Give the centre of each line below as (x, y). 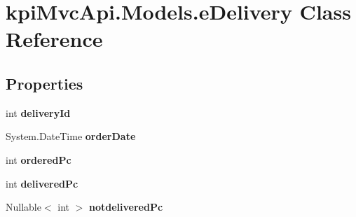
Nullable (23, 207)
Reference (54, 39)
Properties (44, 83)
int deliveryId (38, 112)
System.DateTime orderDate (71, 136)
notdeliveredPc (126, 207)
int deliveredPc (42, 183)
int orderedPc (39, 159)
